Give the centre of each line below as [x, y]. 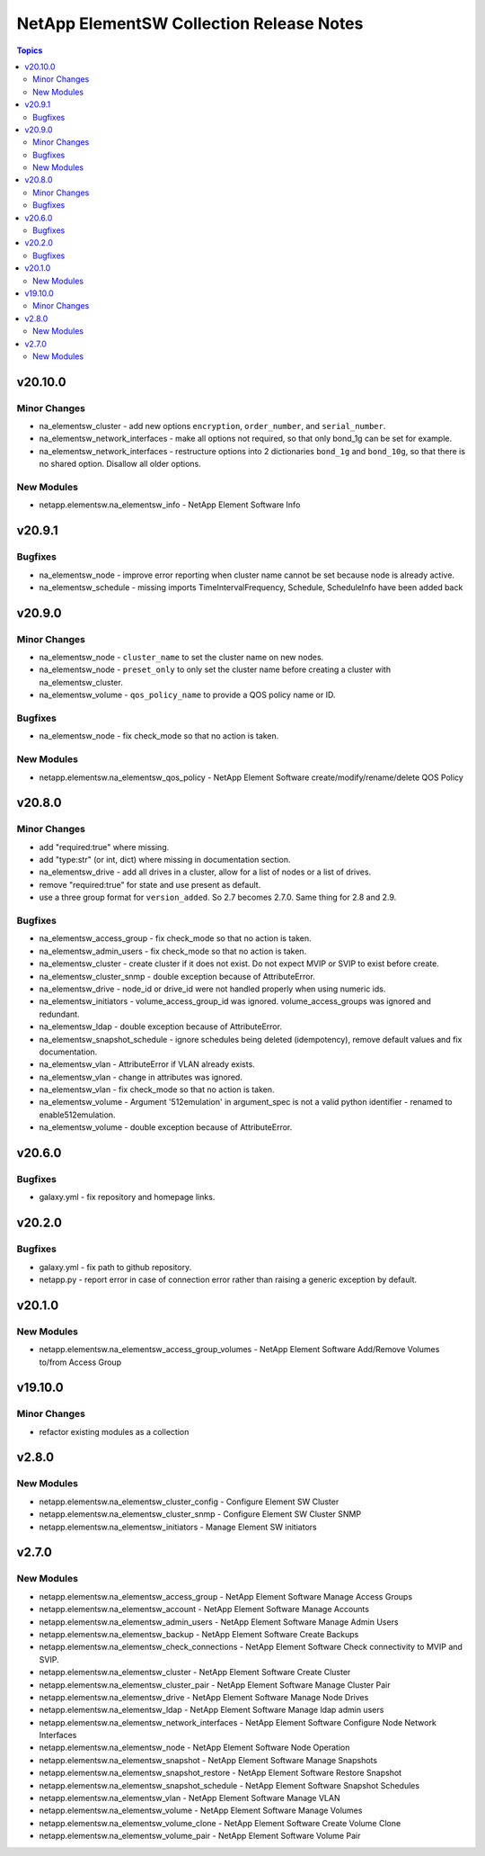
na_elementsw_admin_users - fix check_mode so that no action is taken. [173, 951]
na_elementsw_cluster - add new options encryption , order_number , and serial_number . [212, 426]
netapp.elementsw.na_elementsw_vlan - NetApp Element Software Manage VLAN [190, 1798]
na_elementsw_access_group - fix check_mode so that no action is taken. [175, 938]
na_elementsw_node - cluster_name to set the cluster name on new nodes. [181, 658]
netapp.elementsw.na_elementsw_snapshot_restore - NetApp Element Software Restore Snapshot [220, 1773]
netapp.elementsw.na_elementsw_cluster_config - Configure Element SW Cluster [189, 1502]
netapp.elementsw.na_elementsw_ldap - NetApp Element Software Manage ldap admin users [212, 1710]
